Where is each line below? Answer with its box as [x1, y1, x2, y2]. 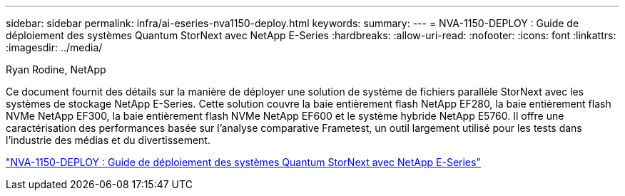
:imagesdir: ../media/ [6, 41, 103, 53]
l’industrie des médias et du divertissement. [6, 134, 210, 146]
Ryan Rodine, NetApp [6, 63, 106, 76]
